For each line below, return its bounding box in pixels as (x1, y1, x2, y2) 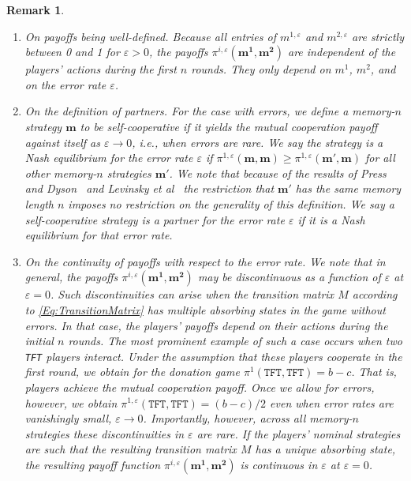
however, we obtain (24, 394, 118, 411)
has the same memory (295, 180, 402, 197)
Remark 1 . (6, 2, 65, 17)
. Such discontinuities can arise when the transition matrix (50, 286, 334, 303)
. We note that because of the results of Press (169, 164, 387, 181)
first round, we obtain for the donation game (24, 363, 240, 380)
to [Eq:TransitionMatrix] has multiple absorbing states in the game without (24, 301, 386, 318)
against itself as (24, 133, 100, 150)
